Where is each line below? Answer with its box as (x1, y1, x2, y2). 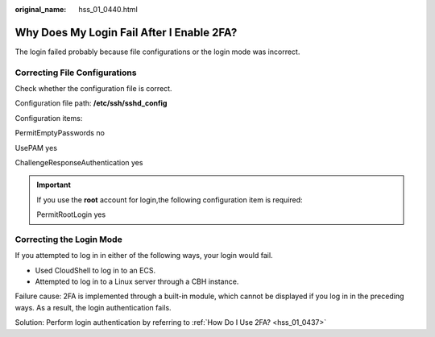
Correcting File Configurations (14, 67, 137, 78)
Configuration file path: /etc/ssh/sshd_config (14, 98, 168, 108)
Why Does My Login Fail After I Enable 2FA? (14, 25, 238, 40)
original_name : (14, 5, 67, 14)
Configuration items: (14, 113, 83, 123)
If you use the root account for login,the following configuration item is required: (36, 194, 303, 205)
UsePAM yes (14, 143, 58, 152)
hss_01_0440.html (78, 5, 139, 14)
